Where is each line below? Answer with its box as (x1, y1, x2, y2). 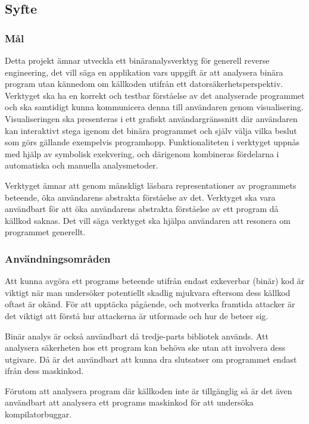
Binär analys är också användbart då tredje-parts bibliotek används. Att (5, 329, 269, 342)
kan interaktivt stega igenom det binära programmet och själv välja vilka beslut (5, 124, 297, 136)
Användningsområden (5, 251, 111, 266)
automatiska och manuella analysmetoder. (5, 159, 158, 172)
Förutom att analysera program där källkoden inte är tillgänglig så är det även (5, 384, 292, 397)
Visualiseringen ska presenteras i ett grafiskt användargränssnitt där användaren (5, 112, 298, 124)
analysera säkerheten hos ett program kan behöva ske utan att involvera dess (5, 341, 286, 354)
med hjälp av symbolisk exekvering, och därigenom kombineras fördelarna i (5, 147, 279, 160)
